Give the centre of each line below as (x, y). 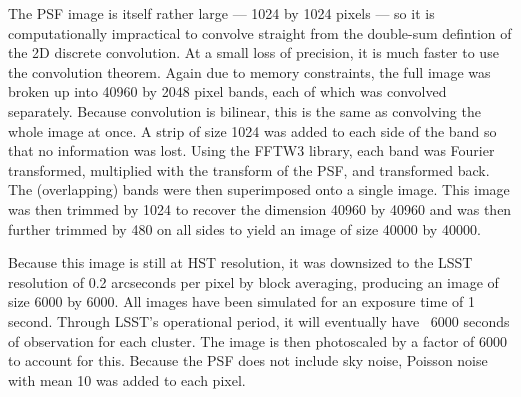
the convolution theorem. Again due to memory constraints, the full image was (249, 71)
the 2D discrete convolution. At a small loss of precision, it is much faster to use (253, 52)
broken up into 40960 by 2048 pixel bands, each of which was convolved (227, 91)
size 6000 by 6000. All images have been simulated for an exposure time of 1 (241, 301)
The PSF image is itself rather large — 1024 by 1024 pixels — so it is (221, 13)
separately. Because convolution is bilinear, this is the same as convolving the (244, 110)
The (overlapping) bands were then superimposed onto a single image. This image (259, 189)
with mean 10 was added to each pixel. (127, 379)
